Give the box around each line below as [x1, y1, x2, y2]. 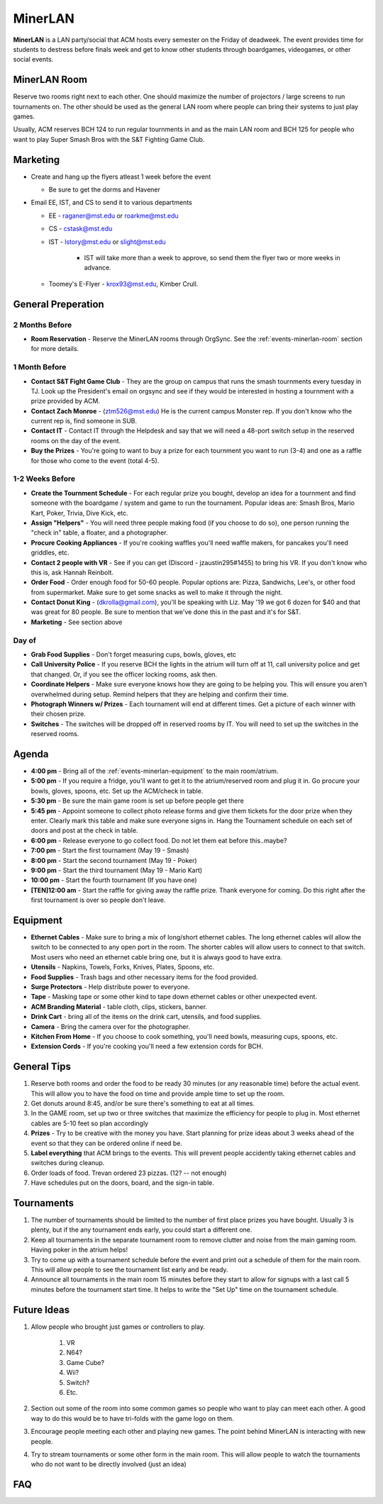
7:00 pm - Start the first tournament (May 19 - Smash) [30, 846, 189, 854]
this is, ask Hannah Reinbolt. [30, 568, 113, 576]
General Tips [13, 1061, 71, 1073]
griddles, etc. [30, 548, 70, 557]
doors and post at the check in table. [30, 826, 138, 835]
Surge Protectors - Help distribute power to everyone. [30, 982, 191, 991]
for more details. [30, 345, 79, 353]
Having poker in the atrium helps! [30, 1245, 128, 1254]
